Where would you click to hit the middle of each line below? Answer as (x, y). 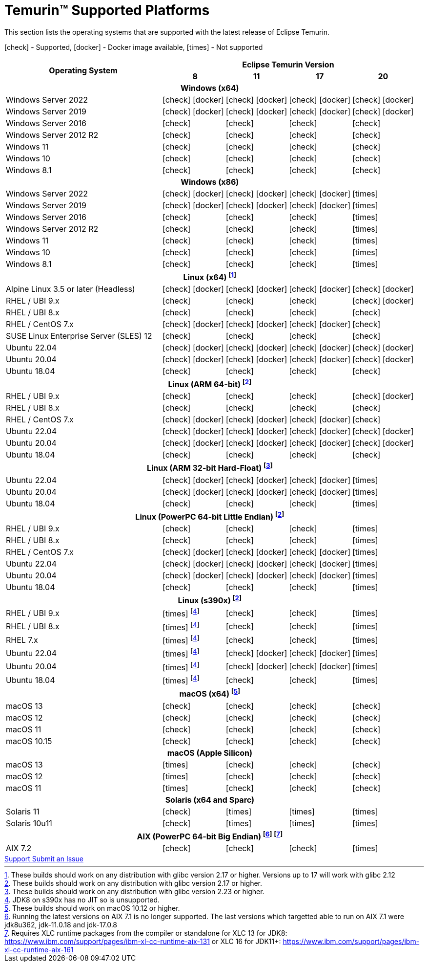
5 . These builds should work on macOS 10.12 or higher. (92, 908)
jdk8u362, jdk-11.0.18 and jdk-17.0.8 (61, 925)
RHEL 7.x (22, 640)
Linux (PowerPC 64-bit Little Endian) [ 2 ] (210, 516)
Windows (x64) (210, 88)
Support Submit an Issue (44, 859)
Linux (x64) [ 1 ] (210, 276)
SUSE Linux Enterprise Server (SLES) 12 (79, 336)
